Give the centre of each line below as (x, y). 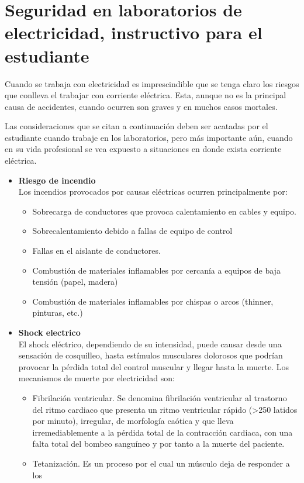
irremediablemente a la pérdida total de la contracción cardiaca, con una (163, 432)
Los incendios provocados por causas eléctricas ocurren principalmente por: (153, 192)
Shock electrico (49, 332)
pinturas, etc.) (58, 313)
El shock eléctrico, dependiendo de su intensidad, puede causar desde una (150, 344)
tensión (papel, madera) (75, 282)
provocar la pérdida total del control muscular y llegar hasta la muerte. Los (154, 366)
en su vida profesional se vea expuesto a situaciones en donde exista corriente (143, 149)
